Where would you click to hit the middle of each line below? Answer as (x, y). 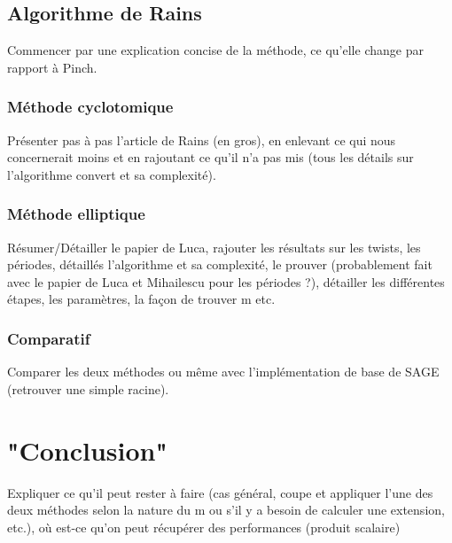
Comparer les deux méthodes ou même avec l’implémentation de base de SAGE (223, 372)
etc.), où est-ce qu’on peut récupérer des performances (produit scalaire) (204, 527)
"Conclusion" (87, 450)
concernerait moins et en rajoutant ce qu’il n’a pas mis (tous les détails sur (210, 157)
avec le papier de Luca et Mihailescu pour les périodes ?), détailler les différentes (226, 281)
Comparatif (49, 338)
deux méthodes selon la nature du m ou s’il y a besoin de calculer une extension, (226, 510)
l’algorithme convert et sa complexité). (112, 174)
